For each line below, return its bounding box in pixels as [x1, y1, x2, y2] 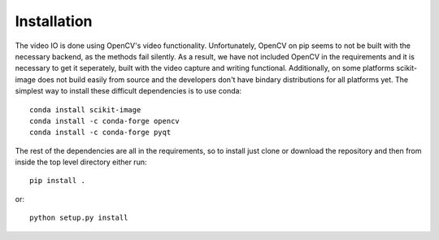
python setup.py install [29, 213, 128, 223]
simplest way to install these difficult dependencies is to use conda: [15, 86, 242, 96]
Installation [15, 12, 93, 30]
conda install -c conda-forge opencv [29, 116, 180, 125]
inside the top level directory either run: [15, 157, 147, 167]
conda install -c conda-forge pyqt [29, 128, 172, 137]
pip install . [29, 176, 85, 185]
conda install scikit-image [29, 105, 141, 114]
